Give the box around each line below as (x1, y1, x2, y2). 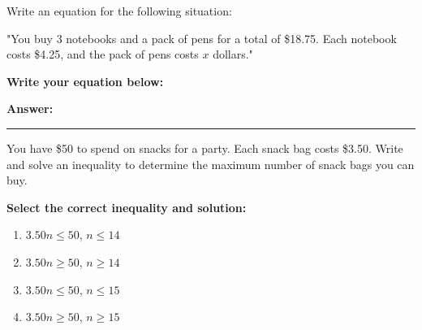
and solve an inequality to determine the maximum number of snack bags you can (6, 155, 415, 172)
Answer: (6, 100, 54, 117)
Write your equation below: (6, 72, 164, 89)
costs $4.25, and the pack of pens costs (6, 46, 199, 63)
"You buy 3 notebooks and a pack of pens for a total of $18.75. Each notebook (6, 29, 397, 46)
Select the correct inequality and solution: (6, 198, 247, 215)
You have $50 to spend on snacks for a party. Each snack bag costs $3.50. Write (6, 139, 403, 156)
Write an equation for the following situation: (6, 2, 232, 19)
